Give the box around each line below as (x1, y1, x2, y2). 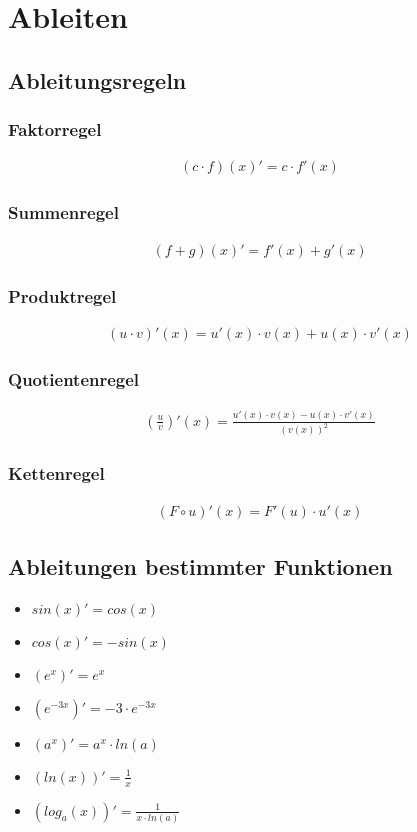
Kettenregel (8, 461, 105, 486)
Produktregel (8, 283, 117, 308)
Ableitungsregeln (8, 64, 187, 95)
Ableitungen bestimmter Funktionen (8, 551, 393, 582)
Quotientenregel (8, 366, 140, 391)
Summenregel (8, 200, 119, 225)
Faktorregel (8, 117, 102, 142)
